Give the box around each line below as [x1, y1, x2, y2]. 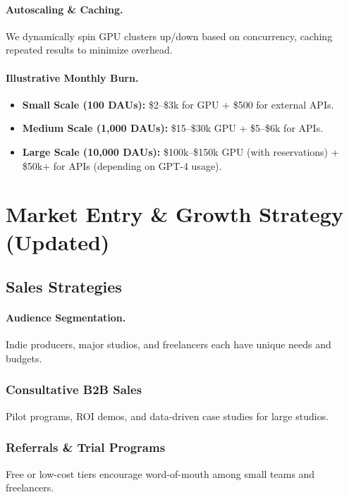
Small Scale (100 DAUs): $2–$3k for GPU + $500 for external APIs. [22, 97, 334, 111]
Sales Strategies [6, 276, 122, 297]
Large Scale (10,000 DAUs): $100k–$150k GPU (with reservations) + [22, 144, 339, 159]
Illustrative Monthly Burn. [6, 70, 139, 85]
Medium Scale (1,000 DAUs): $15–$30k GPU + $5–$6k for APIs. [22, 121, 324, 135]
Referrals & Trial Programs [6, 438, 166, 456]
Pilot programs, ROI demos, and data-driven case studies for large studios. [6, 408, 329, 423]
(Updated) [6, 227, 110, 256]
